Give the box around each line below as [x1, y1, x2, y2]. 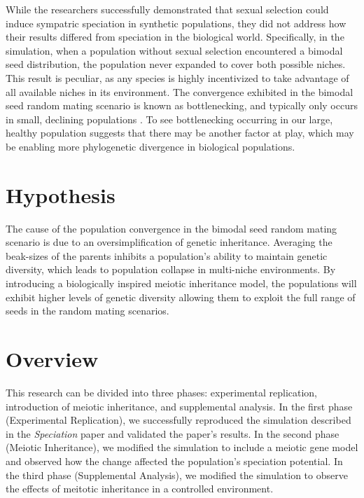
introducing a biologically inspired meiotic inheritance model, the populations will [6, 276, 357, 291]
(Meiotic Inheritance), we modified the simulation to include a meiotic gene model [6, 440, 358, 455]
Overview [6, 345, 99, 373]
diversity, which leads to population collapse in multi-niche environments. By [6, 262, 336, 277]
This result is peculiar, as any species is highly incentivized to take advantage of [6, 70, 349, 85]
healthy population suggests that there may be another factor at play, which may [6, 125, 354, 140]
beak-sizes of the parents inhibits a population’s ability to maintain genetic [6, 248, 328, 263]
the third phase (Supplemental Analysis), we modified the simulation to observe [6, 467, 348, 482]
